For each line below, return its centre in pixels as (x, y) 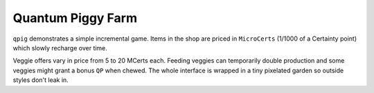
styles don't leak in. (41, 80)
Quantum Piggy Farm (75, 18)
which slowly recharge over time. (60, 48)
